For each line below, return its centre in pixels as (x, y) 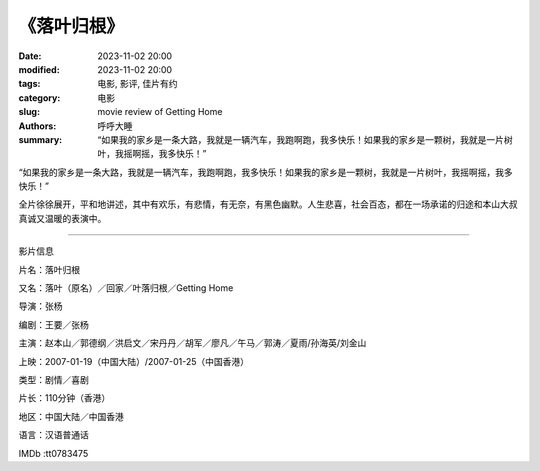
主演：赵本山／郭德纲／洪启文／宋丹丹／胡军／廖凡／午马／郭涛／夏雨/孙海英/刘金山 (192, 343)
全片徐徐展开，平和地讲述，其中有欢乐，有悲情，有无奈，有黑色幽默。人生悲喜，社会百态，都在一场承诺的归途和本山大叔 (268, 204)
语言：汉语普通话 (53, 435)
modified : (39, 69)
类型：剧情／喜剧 (53, 379)
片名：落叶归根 (49, 269)
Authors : (37, 126)
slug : (29, 112)
